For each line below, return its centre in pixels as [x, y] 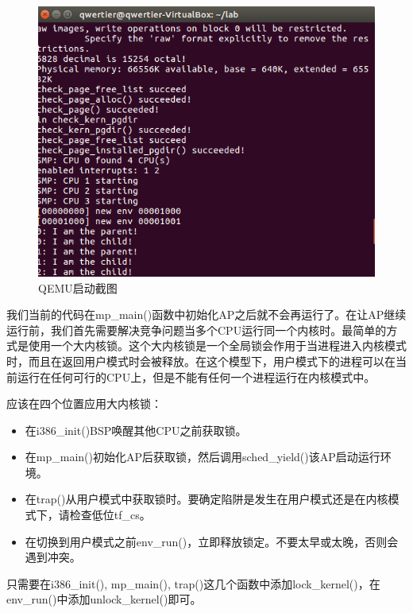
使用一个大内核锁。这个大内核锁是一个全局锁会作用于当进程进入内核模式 [217, 345]
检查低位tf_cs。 [110, 515]
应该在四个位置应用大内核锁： [84, 403]
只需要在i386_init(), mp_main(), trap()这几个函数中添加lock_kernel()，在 [193, 583]
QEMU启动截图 [78, 287]
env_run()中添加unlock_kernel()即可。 [104, 599]
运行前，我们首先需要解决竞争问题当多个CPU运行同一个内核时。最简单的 [197, 330]
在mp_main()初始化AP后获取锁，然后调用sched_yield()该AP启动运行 [203, 457]
